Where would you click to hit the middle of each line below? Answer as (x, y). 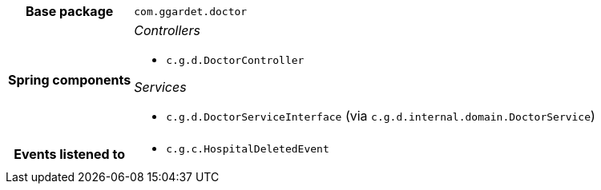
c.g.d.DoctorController (235, 60)
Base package (69, 11)
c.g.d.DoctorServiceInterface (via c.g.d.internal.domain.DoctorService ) (381, 116)
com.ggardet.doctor (191, 11)
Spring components (70, 79)
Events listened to (69, 154)
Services (160, 87)
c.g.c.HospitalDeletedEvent (248, 149)
